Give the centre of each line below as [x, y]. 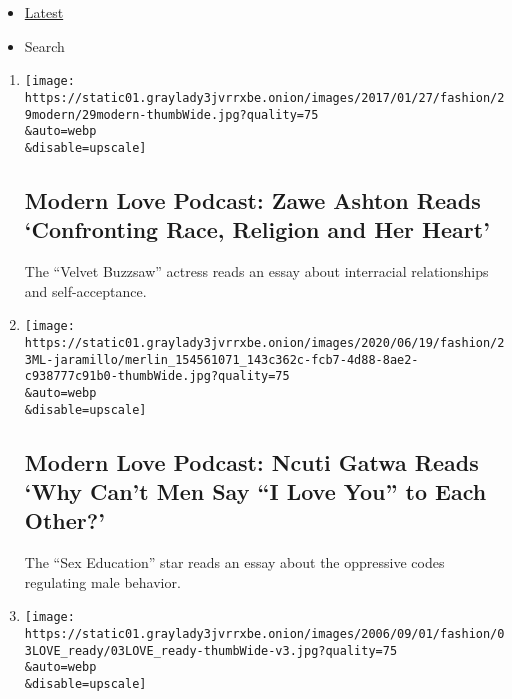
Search [44, 45]
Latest [44, 12]
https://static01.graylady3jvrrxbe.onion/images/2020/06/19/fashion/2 [264, 342]
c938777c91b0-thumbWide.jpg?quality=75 [157, 376]
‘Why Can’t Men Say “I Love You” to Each [255, 490]
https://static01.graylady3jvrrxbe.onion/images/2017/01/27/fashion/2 [264, 97]
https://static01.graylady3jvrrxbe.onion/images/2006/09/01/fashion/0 [264, 634]
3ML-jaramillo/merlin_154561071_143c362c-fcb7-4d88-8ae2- [221, 359]
